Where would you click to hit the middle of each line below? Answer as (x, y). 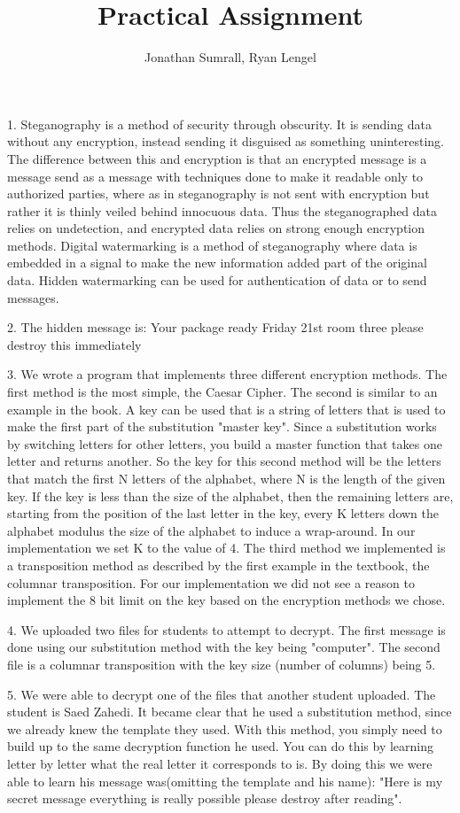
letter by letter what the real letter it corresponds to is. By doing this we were (220, 763)
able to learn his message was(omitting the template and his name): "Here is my (225, 781)
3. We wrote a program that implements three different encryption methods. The (227, 374)
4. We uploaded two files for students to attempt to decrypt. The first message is (226, 629)
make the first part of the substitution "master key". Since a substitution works (222, 426)
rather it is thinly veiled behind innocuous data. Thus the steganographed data (222, 210)
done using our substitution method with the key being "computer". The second (224, 647)
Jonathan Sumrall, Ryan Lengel (230, 57)
